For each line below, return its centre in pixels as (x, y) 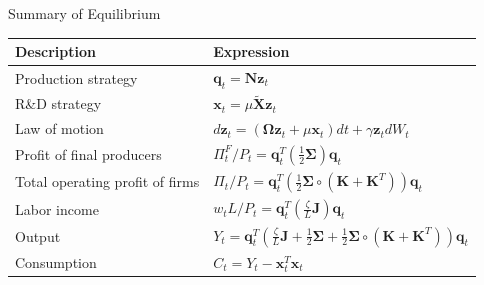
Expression (251, 51)
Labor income (57, 208)
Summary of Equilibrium (84, 13)
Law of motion (59, 128)
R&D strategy (58, 103)
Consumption (56, 261)
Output (38, 235)
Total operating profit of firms (107, 181)
